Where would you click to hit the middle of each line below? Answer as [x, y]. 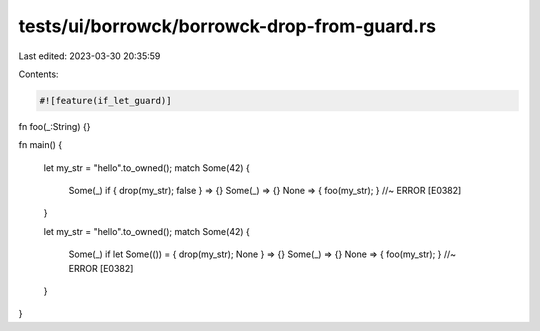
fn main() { [40, 145]
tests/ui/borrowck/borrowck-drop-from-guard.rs [227, 26]
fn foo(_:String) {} [54, 126]
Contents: [38, 74]
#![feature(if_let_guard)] [105, 100]
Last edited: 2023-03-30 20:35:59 [89, 56]
